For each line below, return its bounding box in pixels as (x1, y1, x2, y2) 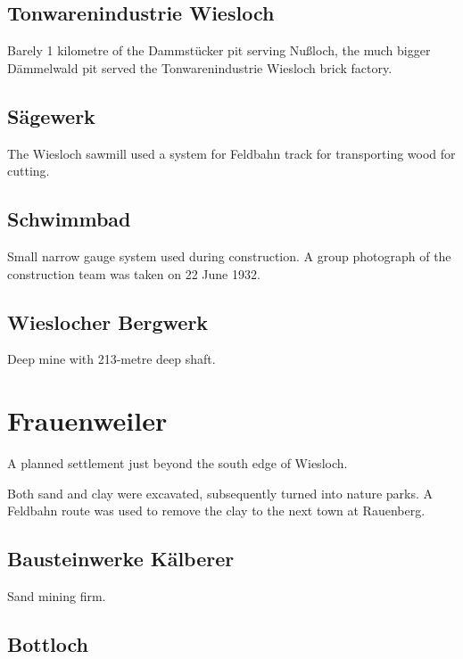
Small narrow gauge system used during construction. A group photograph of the (7, 246, 451, 265)
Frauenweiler (7, 402, 168, 439)
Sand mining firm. (7, 587, 106, 605)
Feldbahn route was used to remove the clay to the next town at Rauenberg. (7, 501, 426, 520)
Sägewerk (7, 102, 95, 129)
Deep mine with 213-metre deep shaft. (7, 350, 216, 368)
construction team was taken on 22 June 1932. (7, 264, 260, 283)
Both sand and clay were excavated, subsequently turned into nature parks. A (7, 483, 434, 502)
